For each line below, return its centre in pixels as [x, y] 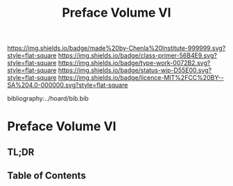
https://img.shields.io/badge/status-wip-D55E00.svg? [135, 70]
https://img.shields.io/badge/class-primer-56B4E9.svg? [137, 56]
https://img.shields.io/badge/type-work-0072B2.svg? [134, 63]
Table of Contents [47, 176]
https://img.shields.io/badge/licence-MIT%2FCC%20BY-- [141, 78]
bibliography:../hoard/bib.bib [48, 99]
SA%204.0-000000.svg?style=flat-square [68, 85]
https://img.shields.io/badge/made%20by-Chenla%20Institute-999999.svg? [116, 48]
